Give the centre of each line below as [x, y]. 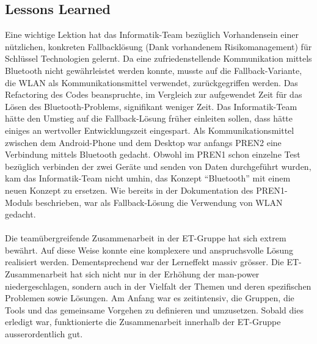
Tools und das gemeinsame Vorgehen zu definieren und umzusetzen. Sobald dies [154, 309]
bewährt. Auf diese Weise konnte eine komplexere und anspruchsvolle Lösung [149, 250]
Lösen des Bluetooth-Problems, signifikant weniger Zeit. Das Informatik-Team [151, 106]
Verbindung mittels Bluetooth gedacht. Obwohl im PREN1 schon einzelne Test [153, 154]
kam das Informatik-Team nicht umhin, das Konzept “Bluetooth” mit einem [148, 178]
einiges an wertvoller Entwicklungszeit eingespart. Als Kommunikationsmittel [150, 130]
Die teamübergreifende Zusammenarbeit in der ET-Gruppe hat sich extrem [146, 238]
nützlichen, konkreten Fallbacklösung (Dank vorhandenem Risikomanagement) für [158, 46]
